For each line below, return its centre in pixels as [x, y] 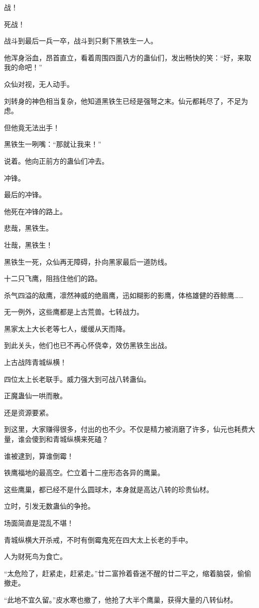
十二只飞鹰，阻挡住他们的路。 [53, 278]
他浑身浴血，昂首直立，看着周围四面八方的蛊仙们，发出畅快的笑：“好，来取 [128, 57]
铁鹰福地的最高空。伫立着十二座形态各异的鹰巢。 [84, 472]
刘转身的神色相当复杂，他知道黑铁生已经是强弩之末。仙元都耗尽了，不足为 [126, 101]
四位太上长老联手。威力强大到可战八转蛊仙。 [77, 379]
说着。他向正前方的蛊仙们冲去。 [56, 160]
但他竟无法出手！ [32, 127]
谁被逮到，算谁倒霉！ [39, 456]
